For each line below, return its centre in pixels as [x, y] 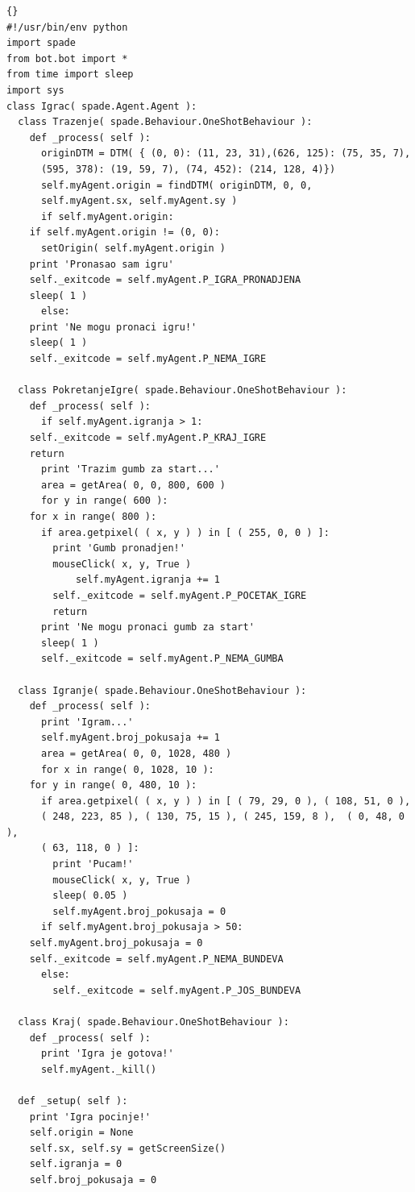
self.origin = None [81, 1133]
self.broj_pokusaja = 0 [93, 1180]
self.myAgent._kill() [99, 1069]
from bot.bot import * [67, 58]
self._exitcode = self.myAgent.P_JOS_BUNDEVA [177, 990]
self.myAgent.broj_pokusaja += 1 [130, 738]
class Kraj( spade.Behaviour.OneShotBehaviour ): [154, 1022]
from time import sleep [70, 75]
